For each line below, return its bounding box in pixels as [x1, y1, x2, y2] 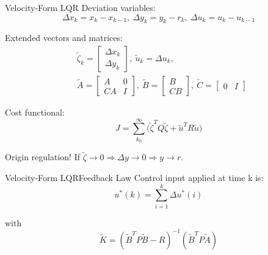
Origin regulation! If [5, 150, 81, 163]
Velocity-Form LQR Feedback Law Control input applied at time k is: [5, 171, 264, 183]
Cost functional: [5, 106, 65, 119]
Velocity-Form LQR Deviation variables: [5, 1, 156, 13]
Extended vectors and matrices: [5, 31, 123, 44]
